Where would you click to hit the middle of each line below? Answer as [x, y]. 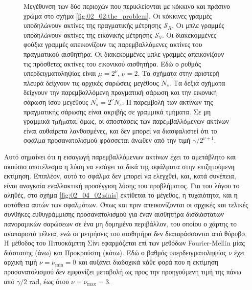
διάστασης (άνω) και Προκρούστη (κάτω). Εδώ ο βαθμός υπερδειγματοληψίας [115, 252]
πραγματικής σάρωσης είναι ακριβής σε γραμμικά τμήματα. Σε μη [117, 111]
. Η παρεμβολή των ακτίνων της [168, 101]
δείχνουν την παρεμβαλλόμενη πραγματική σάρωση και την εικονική [120, 92]
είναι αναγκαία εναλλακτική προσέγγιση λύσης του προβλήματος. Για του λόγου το [122, 185]
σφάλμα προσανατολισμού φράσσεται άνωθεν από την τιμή [107, 140]
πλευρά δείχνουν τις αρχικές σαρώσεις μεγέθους [91, 82]
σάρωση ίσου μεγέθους [56, 101]
